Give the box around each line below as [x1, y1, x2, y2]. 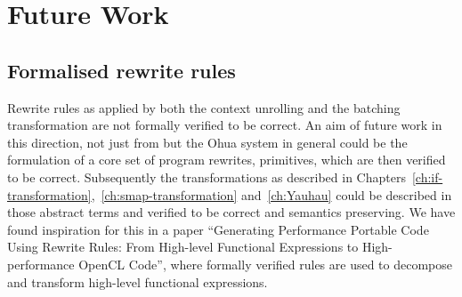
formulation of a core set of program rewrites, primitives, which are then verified [7, 150, 446, 169]
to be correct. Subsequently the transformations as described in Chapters [7, 167, 406, 186]
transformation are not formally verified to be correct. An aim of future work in [7, 116, 442, 134]
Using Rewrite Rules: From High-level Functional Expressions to [7, 237, 359, 256]
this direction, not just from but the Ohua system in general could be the [7, 132, 408, 151]
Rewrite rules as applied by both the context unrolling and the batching [7, 98, 401, 116]
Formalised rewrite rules [7, 56, 236, 84]
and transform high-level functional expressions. [7, 272, 268, 291]
